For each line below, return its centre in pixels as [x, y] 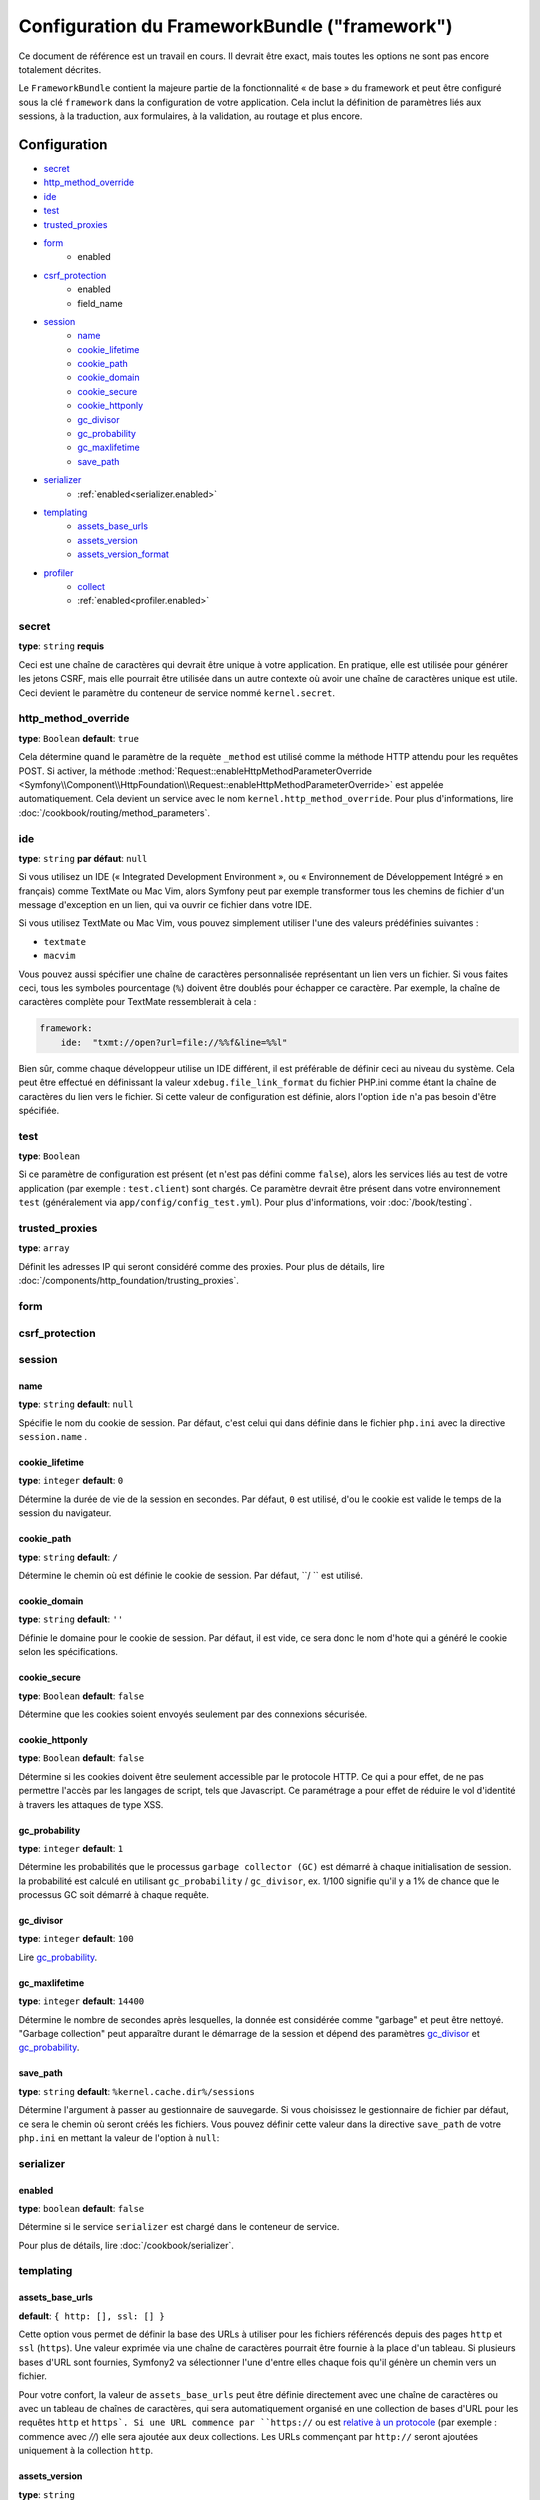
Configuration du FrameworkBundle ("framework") [236, 26]
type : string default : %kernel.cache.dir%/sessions [136, 2091]
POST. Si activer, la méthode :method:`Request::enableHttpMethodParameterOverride [195, 771]
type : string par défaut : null [83, 858]
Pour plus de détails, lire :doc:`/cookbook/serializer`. [126, 2245]
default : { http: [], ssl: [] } [91, 2316]
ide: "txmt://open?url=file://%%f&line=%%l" [174, 1042]
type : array [44, 1248]
